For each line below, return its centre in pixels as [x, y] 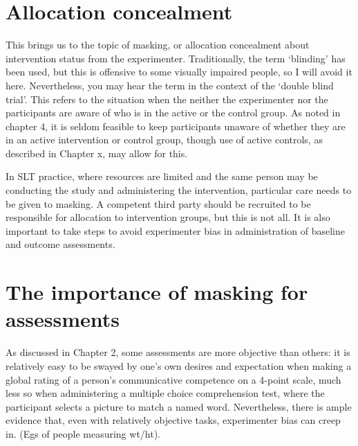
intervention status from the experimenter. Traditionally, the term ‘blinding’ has [176, 58]
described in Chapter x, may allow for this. [97, 153]
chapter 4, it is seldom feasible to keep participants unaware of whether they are [176, 126]
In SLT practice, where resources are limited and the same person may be [162, 176]
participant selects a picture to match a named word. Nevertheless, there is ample [179, 406]
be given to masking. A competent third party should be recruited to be [158, 203]
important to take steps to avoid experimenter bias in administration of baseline [175, 230]
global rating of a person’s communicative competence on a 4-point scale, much [173, 379]
